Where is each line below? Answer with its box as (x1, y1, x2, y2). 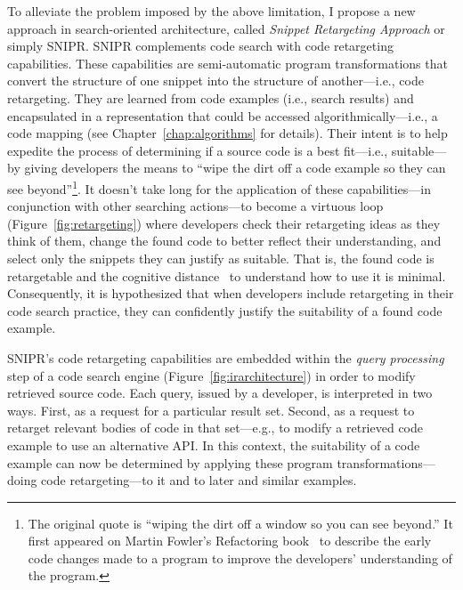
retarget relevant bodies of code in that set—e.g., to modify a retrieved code (7, 418, 423, 437)
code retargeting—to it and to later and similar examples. (41, 471, 357, 489)
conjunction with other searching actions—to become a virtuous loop (7, 197, 384, 215)
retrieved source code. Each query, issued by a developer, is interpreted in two (7, 384, 433, 402)
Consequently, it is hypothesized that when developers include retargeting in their (7, 284, 454, 303)
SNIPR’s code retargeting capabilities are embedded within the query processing (7, 348, 444, 367)
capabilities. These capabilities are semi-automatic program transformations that (7, 53, 448, 72)
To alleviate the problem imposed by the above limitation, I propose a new (7, 2, 416, 20)
